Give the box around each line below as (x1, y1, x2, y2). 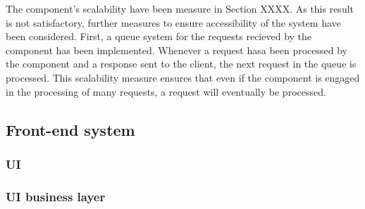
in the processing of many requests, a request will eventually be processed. (6, 84, 326, 99)
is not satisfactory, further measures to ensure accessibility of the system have (6, 15, 341, 30)
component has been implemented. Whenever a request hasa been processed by (6, 42, 348, 57)
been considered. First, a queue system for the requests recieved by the (6, 29, 312, 44)
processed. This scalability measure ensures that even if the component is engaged (6, 70, 360, 84)
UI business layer (6, 187, 106, 205)
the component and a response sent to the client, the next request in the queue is (6, 56, 357, 71)
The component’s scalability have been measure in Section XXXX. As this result (6, 1, 354, 15)
